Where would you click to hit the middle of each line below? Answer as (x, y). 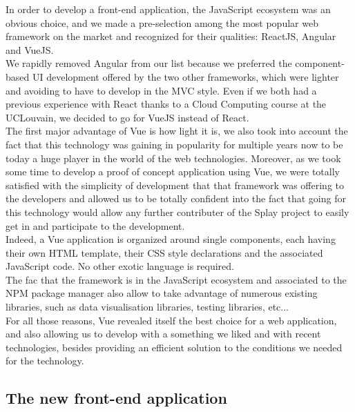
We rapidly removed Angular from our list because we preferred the (149, 63)
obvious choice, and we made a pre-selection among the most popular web (162, 22)
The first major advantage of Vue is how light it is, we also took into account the (177, 131)
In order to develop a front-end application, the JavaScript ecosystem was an (168, 9)
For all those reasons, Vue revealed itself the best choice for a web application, (171, 320)
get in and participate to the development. (95, 225)
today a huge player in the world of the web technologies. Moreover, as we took (173, 158)
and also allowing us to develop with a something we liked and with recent (163, 334)
